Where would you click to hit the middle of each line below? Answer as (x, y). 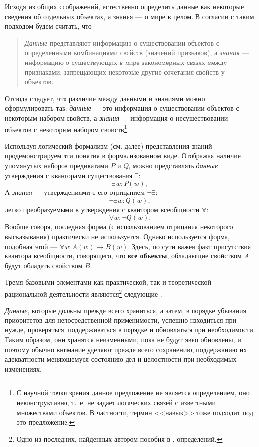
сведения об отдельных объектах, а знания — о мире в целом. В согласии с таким (129, 16)
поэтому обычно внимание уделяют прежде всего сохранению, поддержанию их (126, 349)
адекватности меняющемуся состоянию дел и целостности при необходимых (121, 359)
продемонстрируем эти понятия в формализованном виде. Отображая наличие (123, 156)
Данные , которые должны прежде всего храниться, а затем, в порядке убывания (126, 310)
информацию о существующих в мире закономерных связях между (126, 62)
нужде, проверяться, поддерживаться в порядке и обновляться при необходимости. (130, 330)
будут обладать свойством (44, 265)
